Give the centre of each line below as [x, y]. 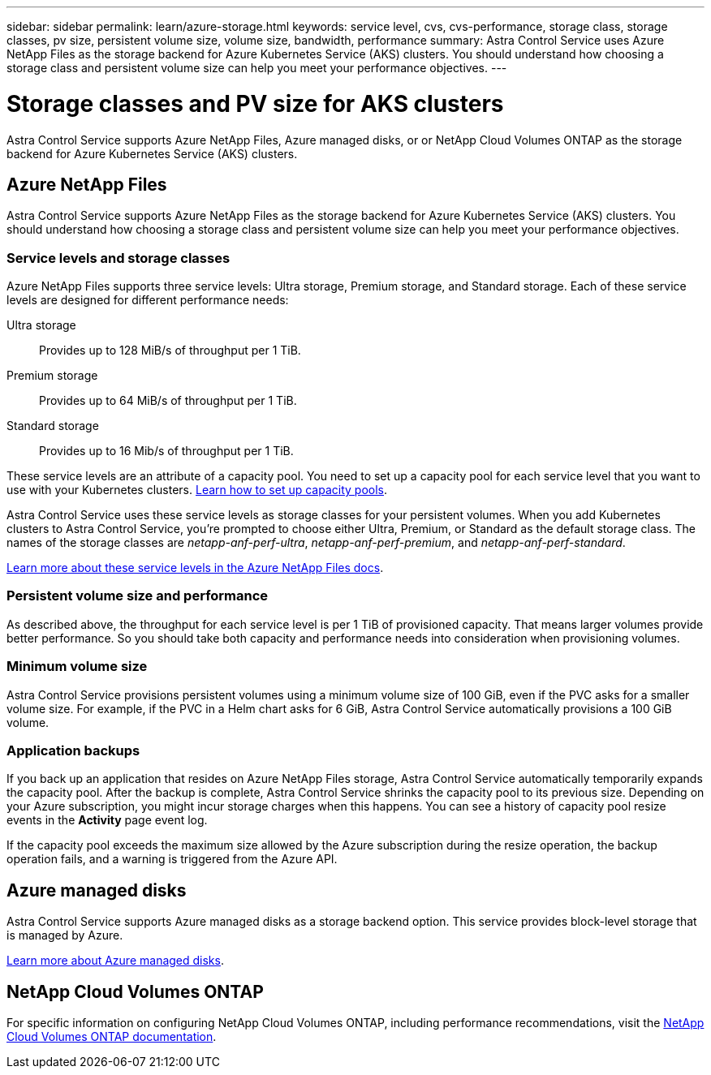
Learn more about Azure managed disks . [115, 961]
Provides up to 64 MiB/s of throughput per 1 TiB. [168, 401]
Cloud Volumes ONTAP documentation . [112, 1037]
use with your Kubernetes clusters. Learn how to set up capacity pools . [197, 490]
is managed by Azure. [65, 935]
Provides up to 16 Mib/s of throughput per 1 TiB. [166, 451]
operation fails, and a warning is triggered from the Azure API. [172, 859]
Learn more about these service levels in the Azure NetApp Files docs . [195, 568]
